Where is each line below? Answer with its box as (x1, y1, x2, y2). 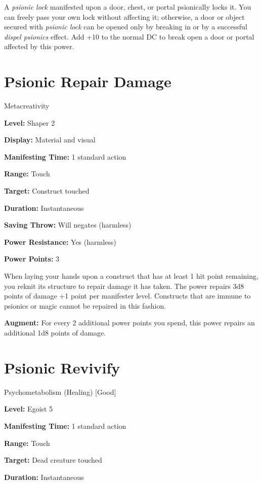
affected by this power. (4, 41, 74, 52)
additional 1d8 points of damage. (4, 327, 106, 338)
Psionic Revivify (4, 357, 120, 378)
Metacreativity (4, 100, 50, 111)
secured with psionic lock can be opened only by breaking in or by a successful (4, 21, 247, 32)
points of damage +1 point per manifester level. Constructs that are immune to (4, 290, 251, 301)
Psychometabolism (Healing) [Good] (4, 386, 116, 397)
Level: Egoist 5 (4, 403, 53, 414)
